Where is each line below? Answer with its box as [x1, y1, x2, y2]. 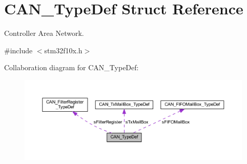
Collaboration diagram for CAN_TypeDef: [4, 62, 139, 73]
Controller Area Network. [4, 28, 84, 38]
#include [4, 45, 33, 55]
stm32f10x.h [44, 45, 83, 55]
